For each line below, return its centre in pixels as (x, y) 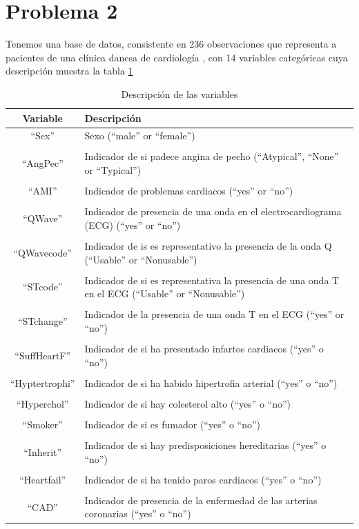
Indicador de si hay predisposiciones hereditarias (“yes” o (205, 445)
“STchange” (42, 321)
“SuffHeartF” (43, 355)
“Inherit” (43, 451)
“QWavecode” (43, 252)
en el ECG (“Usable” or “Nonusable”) (165, 293)
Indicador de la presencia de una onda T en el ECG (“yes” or (214, 314)
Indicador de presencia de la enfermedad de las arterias (201, 500)
